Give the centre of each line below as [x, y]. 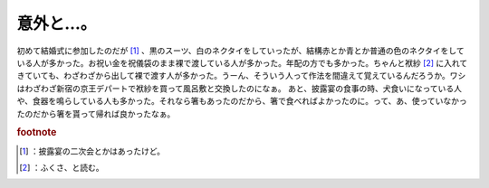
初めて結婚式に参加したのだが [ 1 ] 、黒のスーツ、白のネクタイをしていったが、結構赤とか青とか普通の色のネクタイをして [241, 51]
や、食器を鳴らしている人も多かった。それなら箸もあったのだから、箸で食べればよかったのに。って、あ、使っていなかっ [242, 101]
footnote [37, 133]
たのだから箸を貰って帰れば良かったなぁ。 [96, 114]
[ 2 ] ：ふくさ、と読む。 [62, 167]
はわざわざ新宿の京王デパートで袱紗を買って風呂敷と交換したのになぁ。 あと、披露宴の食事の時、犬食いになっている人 [239, 88]
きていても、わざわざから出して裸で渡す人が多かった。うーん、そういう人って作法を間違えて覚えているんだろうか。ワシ [241, 76]
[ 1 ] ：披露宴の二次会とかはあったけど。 [92, 151]
